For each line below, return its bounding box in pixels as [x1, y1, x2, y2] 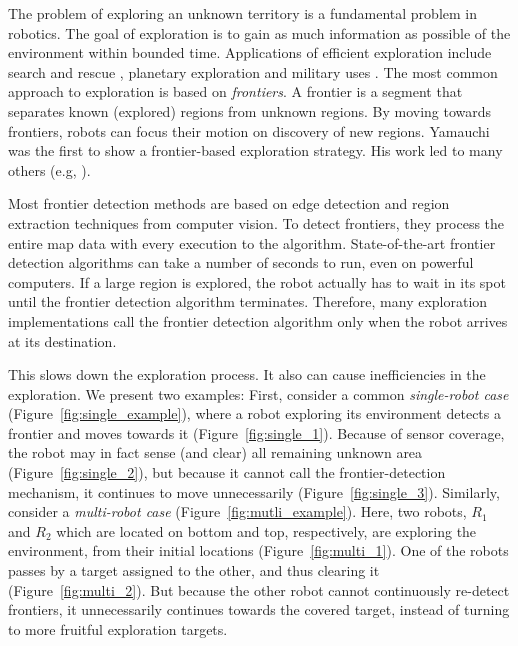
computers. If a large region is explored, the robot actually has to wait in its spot [8, 271, 506, 292]
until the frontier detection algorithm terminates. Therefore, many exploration [8, 291, 488, 312]
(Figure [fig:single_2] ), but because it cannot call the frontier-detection [8, 462, 446, 483]
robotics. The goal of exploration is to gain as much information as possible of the [8, 22, 511, 43]
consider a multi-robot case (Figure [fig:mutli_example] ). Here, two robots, [8, 501, 467, 522]
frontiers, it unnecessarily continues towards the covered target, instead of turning [8, 599, 510, 620]
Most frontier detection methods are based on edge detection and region [8, 193, 450, 214]
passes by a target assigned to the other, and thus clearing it [8, 560, 380, 581]
